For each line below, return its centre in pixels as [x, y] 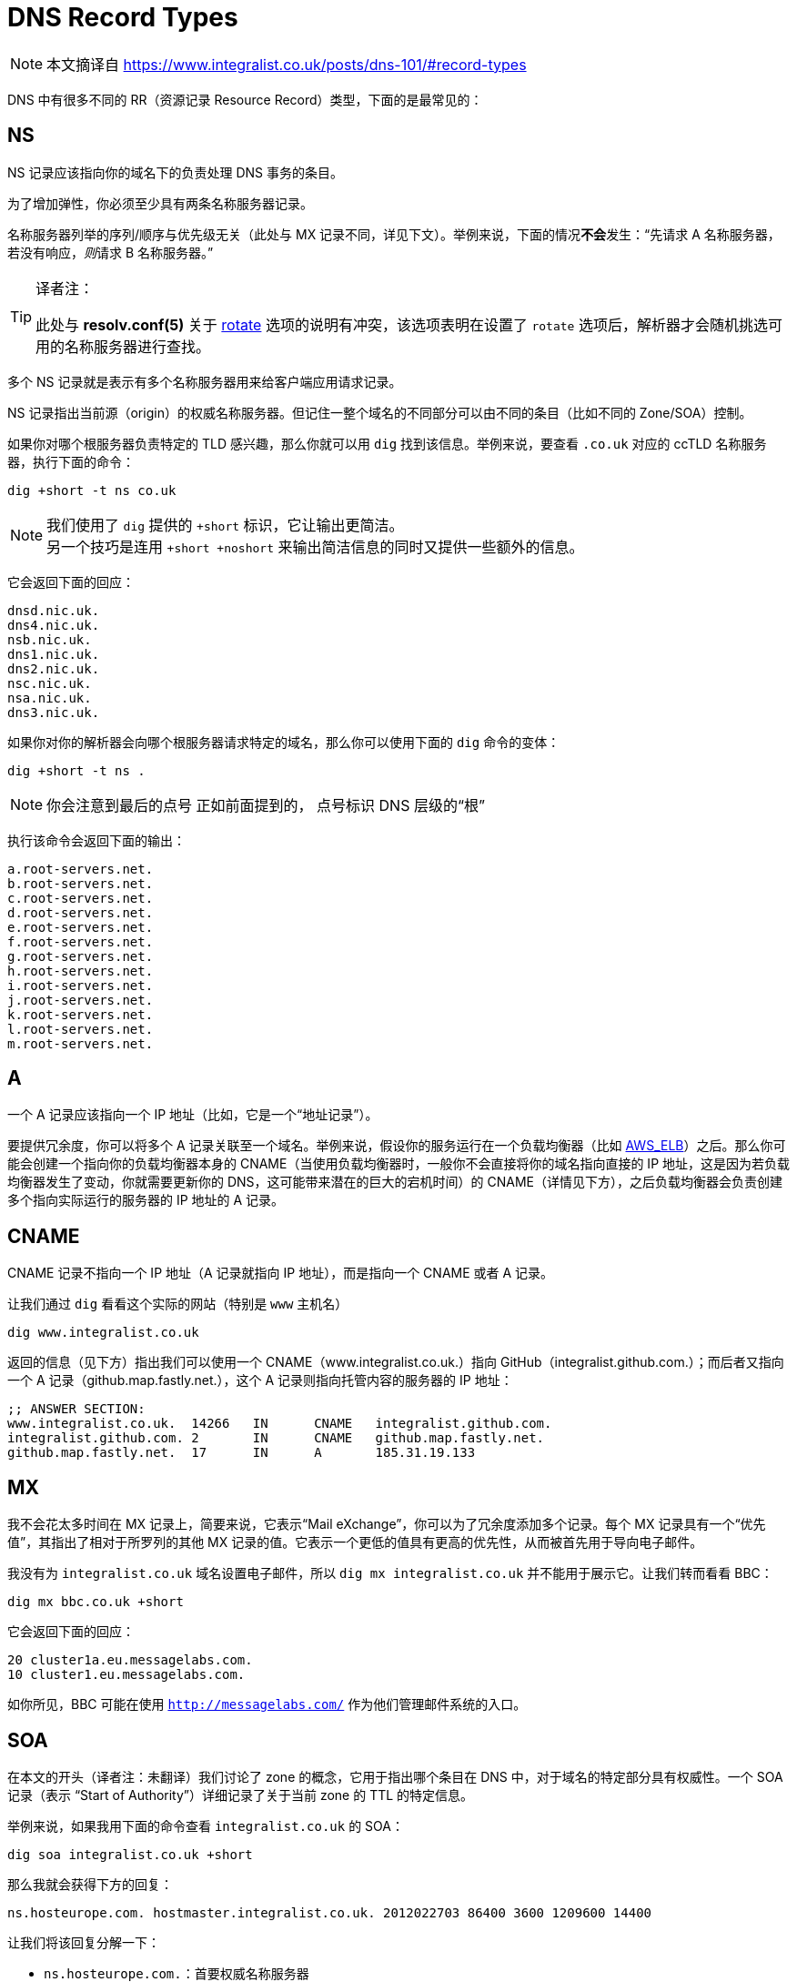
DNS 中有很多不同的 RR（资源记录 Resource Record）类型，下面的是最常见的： [245, 99]
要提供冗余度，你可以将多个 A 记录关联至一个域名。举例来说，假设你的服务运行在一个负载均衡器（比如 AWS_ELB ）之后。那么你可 [397, 1146]
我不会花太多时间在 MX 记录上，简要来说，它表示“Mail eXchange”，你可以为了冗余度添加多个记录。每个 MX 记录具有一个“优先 [387, 1524]
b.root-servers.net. [81, 883]
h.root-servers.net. [81, 971]
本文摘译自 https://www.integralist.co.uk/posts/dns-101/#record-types [287, 64]
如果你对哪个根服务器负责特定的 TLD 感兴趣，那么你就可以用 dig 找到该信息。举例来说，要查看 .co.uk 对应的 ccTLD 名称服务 [387, 443]
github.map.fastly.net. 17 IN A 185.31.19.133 [242, 1453]
